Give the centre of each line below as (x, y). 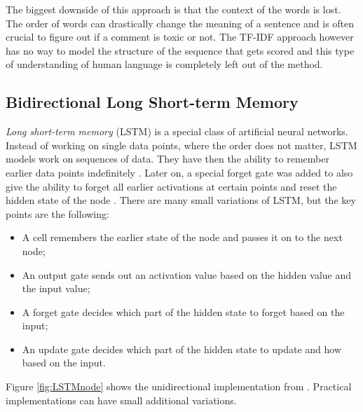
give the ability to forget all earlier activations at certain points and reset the (171, 186)
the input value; (56, 288)
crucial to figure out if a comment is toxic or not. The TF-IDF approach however (180, 37)
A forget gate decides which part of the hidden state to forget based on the (183, 311)
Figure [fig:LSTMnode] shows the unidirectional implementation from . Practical (179, 386)
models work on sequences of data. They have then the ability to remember (167, 159)
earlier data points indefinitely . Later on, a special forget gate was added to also (179, 172)
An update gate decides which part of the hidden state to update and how (182, 349)
